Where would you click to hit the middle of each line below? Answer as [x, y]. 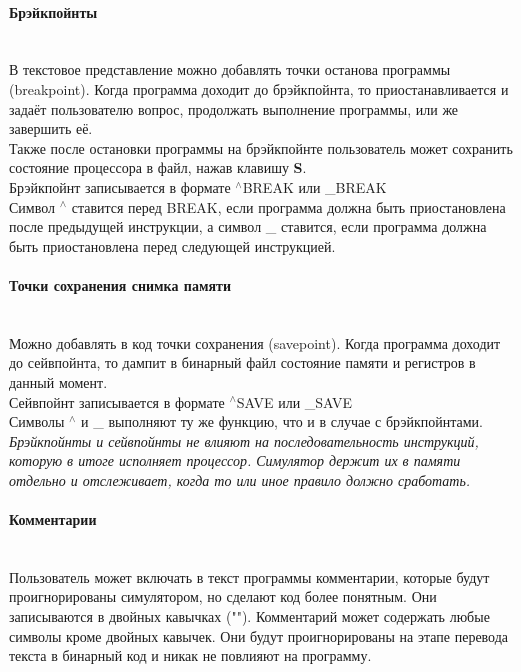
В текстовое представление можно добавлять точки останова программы [230, 69]
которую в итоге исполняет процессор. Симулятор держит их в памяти [235, 460]
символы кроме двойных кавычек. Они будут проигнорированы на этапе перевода [259, 635]
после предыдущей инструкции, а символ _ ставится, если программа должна [248, 226]
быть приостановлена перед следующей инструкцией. [172, 245]
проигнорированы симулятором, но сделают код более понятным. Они [223, 596]
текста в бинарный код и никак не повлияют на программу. [190, 655]
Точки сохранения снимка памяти [120, 284]
